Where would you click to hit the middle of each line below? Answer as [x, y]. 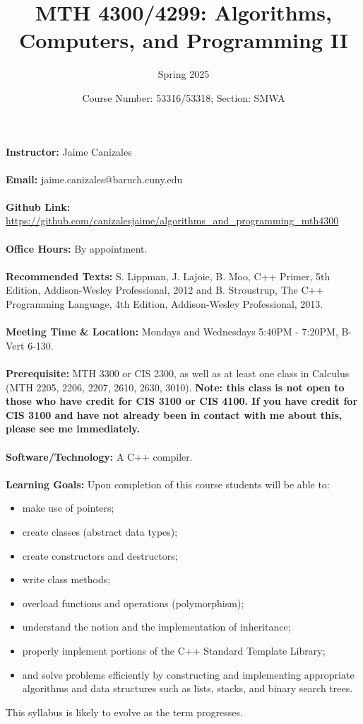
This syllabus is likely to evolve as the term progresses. [124, 712]
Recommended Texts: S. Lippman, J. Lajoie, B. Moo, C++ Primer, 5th [168, 276]
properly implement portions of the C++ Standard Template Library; [174, 650]
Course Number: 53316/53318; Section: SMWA [184, 97]
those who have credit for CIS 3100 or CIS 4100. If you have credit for [182, 401]
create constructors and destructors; [100, 555]
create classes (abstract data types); [100, 531]
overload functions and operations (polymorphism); [133, 603]
